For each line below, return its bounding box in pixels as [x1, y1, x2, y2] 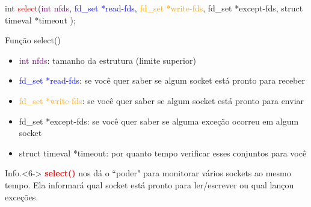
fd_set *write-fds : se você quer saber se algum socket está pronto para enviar [19, 94, 304, 107]
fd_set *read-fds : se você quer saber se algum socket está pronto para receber [19, 74, 305, 87]
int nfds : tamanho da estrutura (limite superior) [19, 54, 196, 66]
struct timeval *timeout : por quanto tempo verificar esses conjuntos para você [19, 146, 307, 159]
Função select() [5, 34, 61, 46]
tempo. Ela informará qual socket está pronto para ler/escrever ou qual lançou [5, 178, 294, 191]
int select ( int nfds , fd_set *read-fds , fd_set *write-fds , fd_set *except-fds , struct [5, 2, 303, 14]
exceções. [5, 190, 38, 203]
